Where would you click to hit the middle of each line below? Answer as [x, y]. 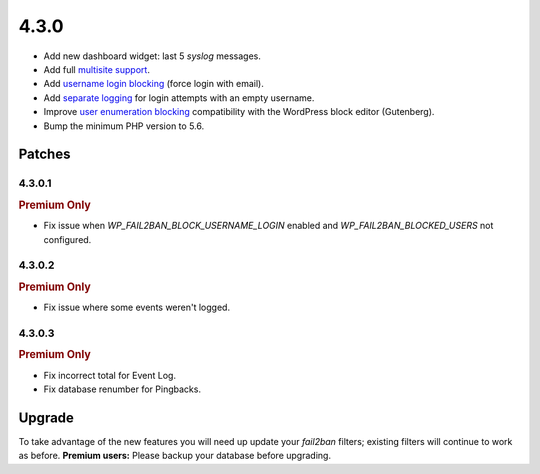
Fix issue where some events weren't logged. [136, 307]
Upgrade [46, 417]
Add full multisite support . [96, 69]
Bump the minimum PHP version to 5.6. [124, 126]
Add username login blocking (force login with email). [153, 84]
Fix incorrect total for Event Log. [110, 375]
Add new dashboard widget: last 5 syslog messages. [152, 56]
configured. [67, 239]
